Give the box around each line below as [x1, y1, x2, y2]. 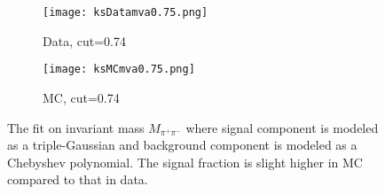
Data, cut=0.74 [43, 31, 126, 50]
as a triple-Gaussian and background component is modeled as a [7, 136, 357, 154]
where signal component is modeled [185, 118, 379, 136]
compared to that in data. [7, 170, 148, 189]
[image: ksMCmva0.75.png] [43, 63, 195, 76]
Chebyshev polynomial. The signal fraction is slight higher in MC [7, 152, 363, 171]
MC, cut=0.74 [43, 88, 120, 106]
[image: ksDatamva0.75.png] [43, 6, 208, 19]
